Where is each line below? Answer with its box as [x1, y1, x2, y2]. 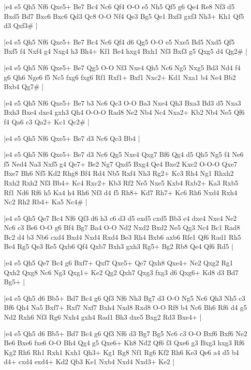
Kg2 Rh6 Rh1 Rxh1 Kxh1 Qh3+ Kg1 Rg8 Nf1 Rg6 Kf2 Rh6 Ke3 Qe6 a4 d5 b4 [4, 347, 239, 357]
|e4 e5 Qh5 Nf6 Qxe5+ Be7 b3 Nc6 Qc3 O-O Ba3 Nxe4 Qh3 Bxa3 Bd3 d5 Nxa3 [4, 97, 241, 108]
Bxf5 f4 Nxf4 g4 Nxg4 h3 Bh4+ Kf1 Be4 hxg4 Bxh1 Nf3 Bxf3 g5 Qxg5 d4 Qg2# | [4, 46, 248, 56]
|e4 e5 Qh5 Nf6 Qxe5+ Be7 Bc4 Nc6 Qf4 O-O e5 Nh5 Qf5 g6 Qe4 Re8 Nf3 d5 [4, 1, 235, 11]
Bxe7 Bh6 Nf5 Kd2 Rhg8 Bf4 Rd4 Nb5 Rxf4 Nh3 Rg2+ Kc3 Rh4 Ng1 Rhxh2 [4, 168, 234, 178]
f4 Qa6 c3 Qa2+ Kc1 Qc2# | [4, 116, 89, 126]
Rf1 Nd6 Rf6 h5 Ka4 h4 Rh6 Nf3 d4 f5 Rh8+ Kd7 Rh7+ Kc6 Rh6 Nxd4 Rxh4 [4, 187, 237, 197]
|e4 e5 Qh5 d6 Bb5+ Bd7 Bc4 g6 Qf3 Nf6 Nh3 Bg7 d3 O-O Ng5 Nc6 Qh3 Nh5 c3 [4, 293, 245, 303]
